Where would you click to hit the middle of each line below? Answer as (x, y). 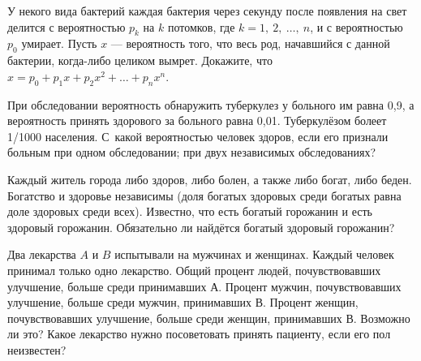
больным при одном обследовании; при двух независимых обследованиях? (192, 152)
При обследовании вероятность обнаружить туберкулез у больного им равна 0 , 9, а (211, 104)
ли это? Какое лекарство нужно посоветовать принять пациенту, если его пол (199, 334)
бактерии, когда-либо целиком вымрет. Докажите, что (140, 60)
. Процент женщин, (311, 302)
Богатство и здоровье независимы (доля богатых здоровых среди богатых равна (204, 195)
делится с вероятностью (67, 26)
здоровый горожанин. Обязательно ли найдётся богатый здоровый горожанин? (201, 227)
